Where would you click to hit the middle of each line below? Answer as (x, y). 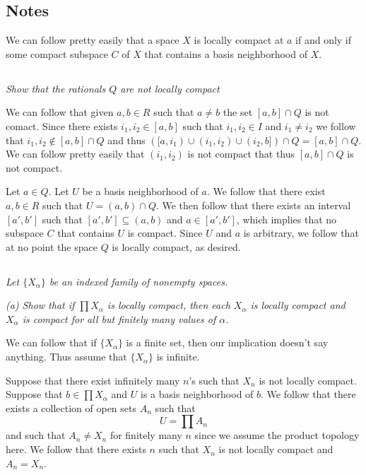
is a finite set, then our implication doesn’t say (227, 342)
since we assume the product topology (277, 435)
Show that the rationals (56, 88)
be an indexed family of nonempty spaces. (138, 281)
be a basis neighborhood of (140, 191)
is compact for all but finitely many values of (119, 318)
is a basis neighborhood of (197, 394)
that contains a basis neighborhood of (226, 53)
